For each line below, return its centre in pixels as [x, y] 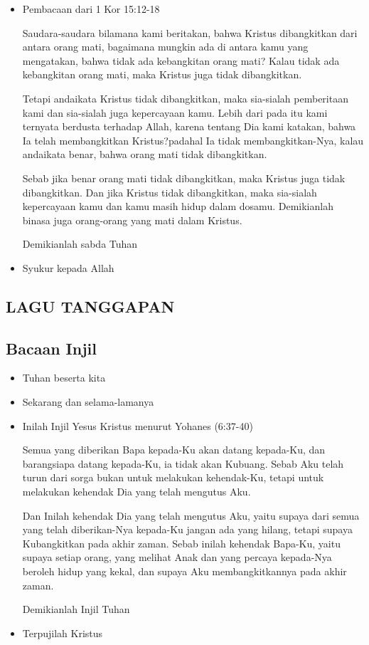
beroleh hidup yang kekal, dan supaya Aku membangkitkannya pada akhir [184, 571]
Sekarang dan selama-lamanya [88, 402]
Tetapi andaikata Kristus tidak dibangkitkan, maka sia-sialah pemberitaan [185, 98]
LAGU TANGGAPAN [90, 306]
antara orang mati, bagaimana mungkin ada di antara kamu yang [165, 47]
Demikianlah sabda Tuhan [80, 244]
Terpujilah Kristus [63, 633]
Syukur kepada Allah [68, 267]
